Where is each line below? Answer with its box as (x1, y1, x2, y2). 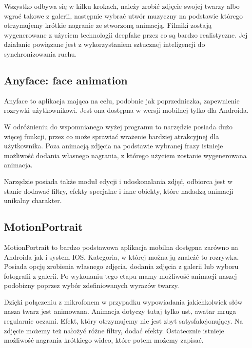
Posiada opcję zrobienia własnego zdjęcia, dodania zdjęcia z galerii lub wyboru (4, 261, 239, 271)
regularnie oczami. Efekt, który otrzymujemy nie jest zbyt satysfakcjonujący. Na (4, 316, 243, 326)
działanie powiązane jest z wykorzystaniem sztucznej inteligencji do (4, 39, 205, 49)
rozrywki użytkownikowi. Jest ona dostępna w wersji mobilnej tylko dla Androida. (4, 105, 249, 115)
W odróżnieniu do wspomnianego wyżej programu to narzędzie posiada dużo (4, 121, 233, 131)
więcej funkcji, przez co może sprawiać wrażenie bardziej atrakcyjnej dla (4, 131, 219, 141)
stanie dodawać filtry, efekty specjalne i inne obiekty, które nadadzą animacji (4, 185, 233, 196)
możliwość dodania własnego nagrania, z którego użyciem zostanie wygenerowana (4, 150, 247, 160)
